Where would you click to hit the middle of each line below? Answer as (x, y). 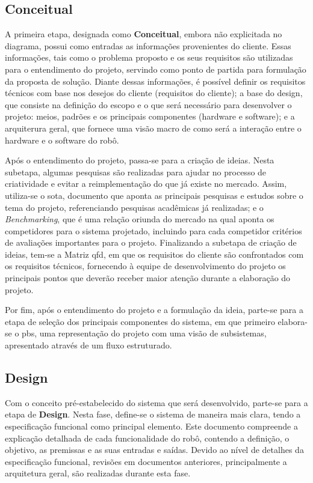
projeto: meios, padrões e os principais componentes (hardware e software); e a (150, 116)
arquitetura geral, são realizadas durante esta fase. (98, 473)
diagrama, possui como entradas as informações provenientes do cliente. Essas (148, 45)
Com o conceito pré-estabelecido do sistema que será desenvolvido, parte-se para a (156, 402)
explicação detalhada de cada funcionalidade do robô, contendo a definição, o (147, 438)
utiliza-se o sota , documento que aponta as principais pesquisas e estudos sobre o (154, 195)
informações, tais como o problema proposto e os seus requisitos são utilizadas (149, 57)
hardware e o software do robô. (62, 140)
